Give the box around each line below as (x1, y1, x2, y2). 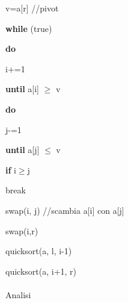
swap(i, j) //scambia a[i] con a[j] (5, 204, 124, 216)
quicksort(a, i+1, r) (5, 264, 77, 277)
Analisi (5, 288, 31, 301)
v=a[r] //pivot (5, 2, 59, 14)
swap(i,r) (5, 224, 38, 237)
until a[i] (5, 83, 39, 95)
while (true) (5, 22, 52, 34)
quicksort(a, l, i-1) (5, 245, 72, 257)
